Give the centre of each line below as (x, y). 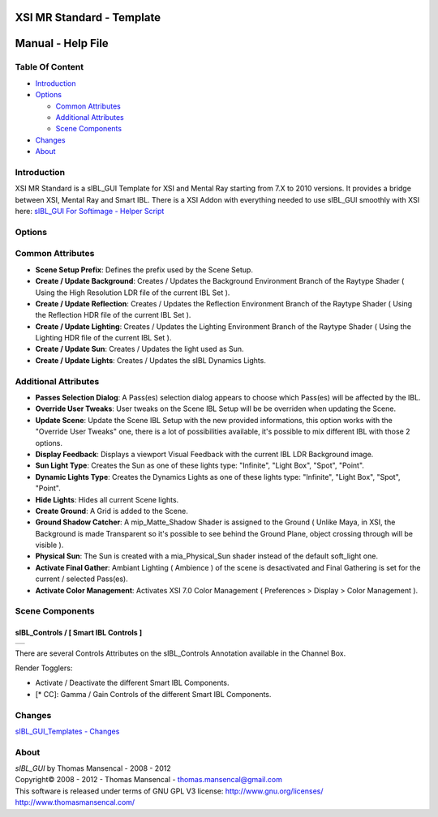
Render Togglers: (44, 668)
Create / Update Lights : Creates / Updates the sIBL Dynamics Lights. (151, 360)
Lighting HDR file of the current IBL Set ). (103, 338)
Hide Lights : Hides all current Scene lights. (107, 499)
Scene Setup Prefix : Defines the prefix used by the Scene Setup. (144, 269)
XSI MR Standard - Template (88, 17)
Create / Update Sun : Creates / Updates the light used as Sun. (140, 349)
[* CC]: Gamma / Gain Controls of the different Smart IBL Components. (153, 694)
